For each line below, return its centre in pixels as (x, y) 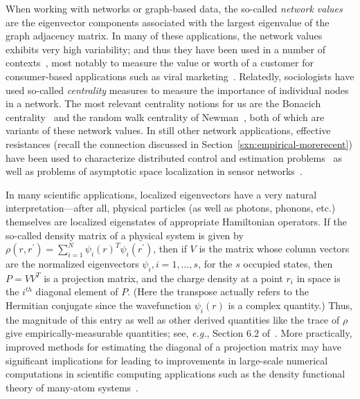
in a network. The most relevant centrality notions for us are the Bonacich (163, 103)
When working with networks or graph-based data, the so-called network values (174, 8)
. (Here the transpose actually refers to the (218, 291)
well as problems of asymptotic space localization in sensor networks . (154, 171)
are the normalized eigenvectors (72, 264)
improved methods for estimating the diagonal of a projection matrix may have (173, 347)
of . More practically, (307, 333)
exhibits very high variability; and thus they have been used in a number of (165, 49)
